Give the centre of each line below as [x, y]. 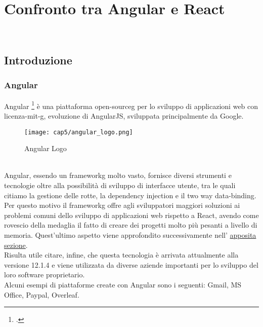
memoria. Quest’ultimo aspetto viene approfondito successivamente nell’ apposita [130, 234]
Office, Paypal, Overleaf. [42, 294]
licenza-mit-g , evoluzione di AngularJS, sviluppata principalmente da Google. [124, 115]
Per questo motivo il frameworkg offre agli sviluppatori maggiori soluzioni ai [122, 205]
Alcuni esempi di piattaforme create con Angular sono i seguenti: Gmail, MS [123, 284]
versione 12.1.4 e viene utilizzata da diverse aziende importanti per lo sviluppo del [131, 264]
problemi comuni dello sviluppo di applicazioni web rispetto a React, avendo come [131, 215]
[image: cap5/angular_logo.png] [79, 132]
